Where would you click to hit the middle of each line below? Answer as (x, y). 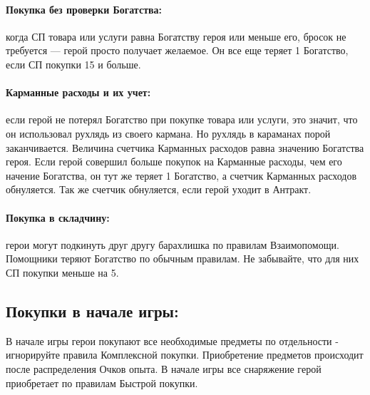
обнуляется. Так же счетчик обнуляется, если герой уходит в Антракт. (159, 189)
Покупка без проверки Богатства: (84, 9)
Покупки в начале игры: (92, 311)
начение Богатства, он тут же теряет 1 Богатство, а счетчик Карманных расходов (181, 175)
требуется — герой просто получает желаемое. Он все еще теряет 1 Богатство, (177, 50)
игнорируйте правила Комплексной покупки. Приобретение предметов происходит (185, 355)
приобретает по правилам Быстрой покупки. (102, 383)
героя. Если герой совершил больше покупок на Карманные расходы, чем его (174, 161)
